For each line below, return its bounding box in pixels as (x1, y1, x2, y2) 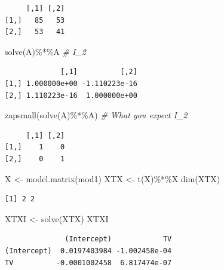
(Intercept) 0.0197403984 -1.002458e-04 (5, 246, 172, 255)
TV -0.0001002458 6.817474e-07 (5, 258, 172, 267)
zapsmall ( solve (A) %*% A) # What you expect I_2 (5, 109, 188, 121)
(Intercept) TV (65, 235, 172, 244)
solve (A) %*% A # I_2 (5, 45, 86, 57)
